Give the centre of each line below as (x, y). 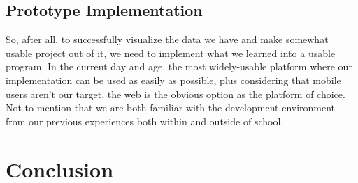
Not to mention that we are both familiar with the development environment (171, 108)
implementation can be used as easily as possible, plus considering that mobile (173, 80)
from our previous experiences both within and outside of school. (145, 121)
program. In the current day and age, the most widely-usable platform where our (179, 66)
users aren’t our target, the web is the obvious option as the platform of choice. (176, 94)
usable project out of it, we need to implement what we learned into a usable (171, 53)
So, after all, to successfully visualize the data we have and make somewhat (167, 39)
